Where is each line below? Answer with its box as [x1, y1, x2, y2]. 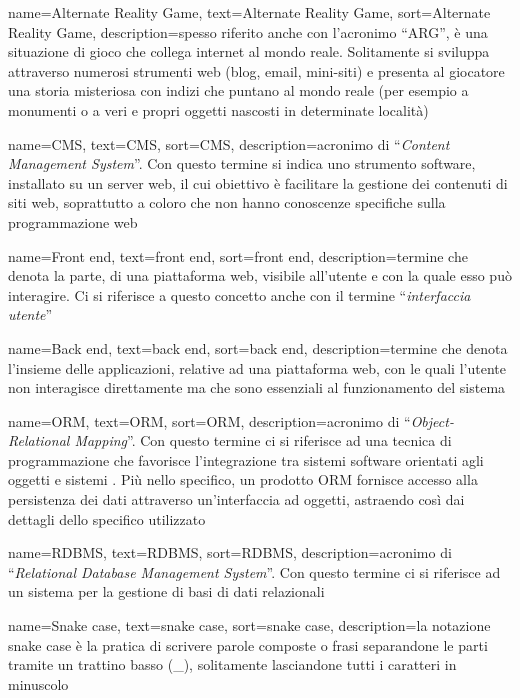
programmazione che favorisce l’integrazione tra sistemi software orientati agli [8, 449, 484, 470]
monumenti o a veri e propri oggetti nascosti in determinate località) [8, 99, 429, 120]
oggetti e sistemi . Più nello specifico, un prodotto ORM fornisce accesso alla [8, 469, 478, 490]
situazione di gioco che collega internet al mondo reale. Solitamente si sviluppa [8, 41, 490, 62]
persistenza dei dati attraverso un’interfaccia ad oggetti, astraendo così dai [8, 489, 465, 510]
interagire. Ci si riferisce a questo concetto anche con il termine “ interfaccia [8, 284, 471, 305]
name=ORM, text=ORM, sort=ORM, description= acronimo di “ [8, 410, 411, 431]
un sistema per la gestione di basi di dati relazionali [8, 581, 325, 602]
